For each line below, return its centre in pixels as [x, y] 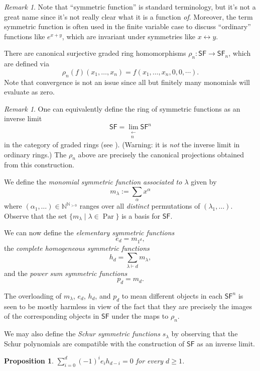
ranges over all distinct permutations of [140, 206]
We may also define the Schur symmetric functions [82, 334]
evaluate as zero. [29, 92]
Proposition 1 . [29, 360]
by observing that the [205, 334]
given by [204, 182]
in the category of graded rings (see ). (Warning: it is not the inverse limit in [122, 145]
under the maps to [140, 316]
